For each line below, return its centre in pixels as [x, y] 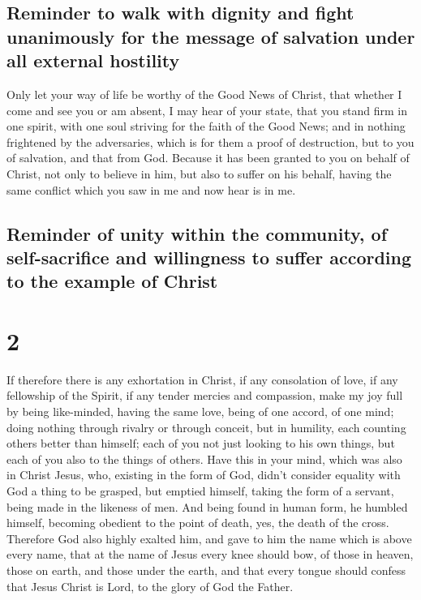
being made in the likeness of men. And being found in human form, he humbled [207, 506]
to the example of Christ [112, 281]
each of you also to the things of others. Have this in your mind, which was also [204, 459]
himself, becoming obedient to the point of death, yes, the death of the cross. [198, 523]
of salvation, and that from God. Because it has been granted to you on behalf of [208, 158]
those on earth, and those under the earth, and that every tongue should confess [206, 570]
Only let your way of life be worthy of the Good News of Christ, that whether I [204, 94]
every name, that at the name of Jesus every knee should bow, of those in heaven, [210, 554]
